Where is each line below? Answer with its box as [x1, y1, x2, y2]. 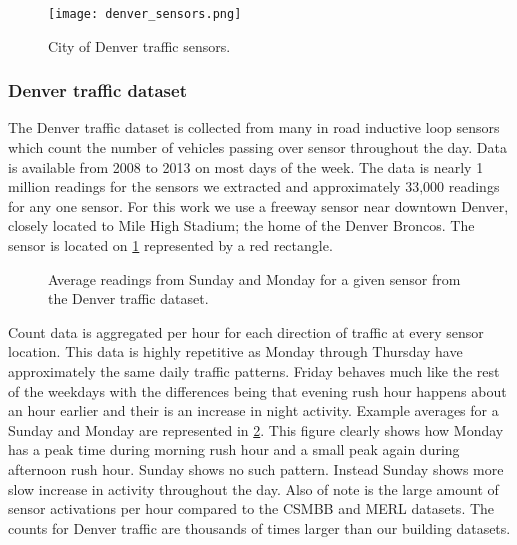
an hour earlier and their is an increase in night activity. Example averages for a [8, 400, 499, 421]
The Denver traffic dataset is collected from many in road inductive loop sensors [8, 117, 500, 138]
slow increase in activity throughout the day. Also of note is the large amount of [8, 478, 499, 499]
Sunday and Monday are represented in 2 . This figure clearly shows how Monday [8, 419, 504, 440]
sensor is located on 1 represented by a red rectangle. [8, 235, 333, 256]
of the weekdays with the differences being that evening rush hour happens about [8, 380, 507, 401]
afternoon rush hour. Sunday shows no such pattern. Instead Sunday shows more [8, 458, 504, 479]
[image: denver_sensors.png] [48, 7, 242, 21]
